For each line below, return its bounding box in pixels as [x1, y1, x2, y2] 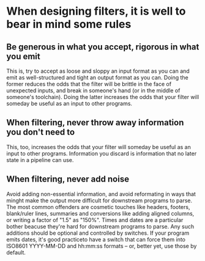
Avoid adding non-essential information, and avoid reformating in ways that [6, 190, 196, 197]
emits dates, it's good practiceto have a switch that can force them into [6, 235, 185, 243]
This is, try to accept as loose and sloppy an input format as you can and [6, 67, 190, 75]
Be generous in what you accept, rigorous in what [6, 42, 199, 52]
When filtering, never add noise [6, 174, 130, 185]
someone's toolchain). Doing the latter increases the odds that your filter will [6, 94, 199, 100]
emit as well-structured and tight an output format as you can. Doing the [6, 74, 188, 81]
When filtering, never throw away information [6, 117, 184, 128]
